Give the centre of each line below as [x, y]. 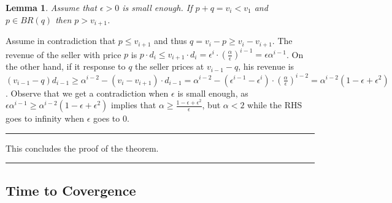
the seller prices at [170, 66]
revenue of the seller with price [63, 54]
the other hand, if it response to [66, 66]
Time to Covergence [71, 190]
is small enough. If [157, 7]
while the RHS [275, 105]
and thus [171, 41]
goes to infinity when [45, 118]
